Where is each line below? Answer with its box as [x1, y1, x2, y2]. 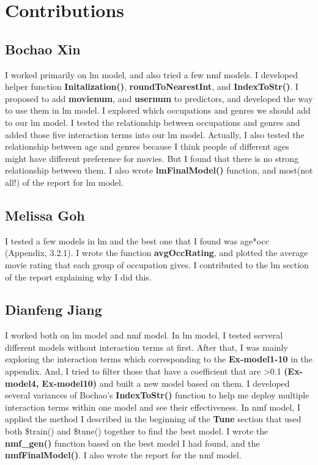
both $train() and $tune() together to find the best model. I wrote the [5, 425, 268, 438]
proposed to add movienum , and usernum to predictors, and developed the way [5, 92, 313, 104]
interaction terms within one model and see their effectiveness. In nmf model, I [5, 400, 300, 413]
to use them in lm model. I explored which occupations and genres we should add [5, 104, 311, 117]
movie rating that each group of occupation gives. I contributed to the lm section [5, 258, 309, 271]
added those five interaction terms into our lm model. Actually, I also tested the [5, 128, 305, 141]
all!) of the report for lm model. [5, 175, 124, 188]
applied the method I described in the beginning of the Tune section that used [5, 412, 301, 425]
